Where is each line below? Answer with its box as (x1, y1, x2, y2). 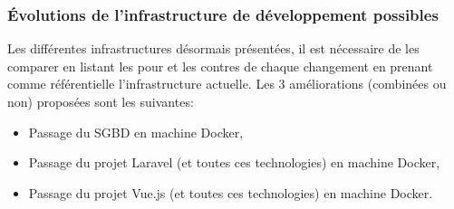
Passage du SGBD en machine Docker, (28, 122, 244, 141)
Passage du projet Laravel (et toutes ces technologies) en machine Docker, (28, 153, 440, 172)
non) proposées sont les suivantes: (7, 92, 194, 110)
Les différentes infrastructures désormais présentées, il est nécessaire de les (7, 39, 420, 58)
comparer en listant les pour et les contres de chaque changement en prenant (7, 56, 433, 75)
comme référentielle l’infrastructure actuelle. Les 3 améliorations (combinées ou (7, 74, 447, 93)
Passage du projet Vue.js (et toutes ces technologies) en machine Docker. (28, 183, 433, 202)
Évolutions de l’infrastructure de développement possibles (7, 3, 439, 25)
